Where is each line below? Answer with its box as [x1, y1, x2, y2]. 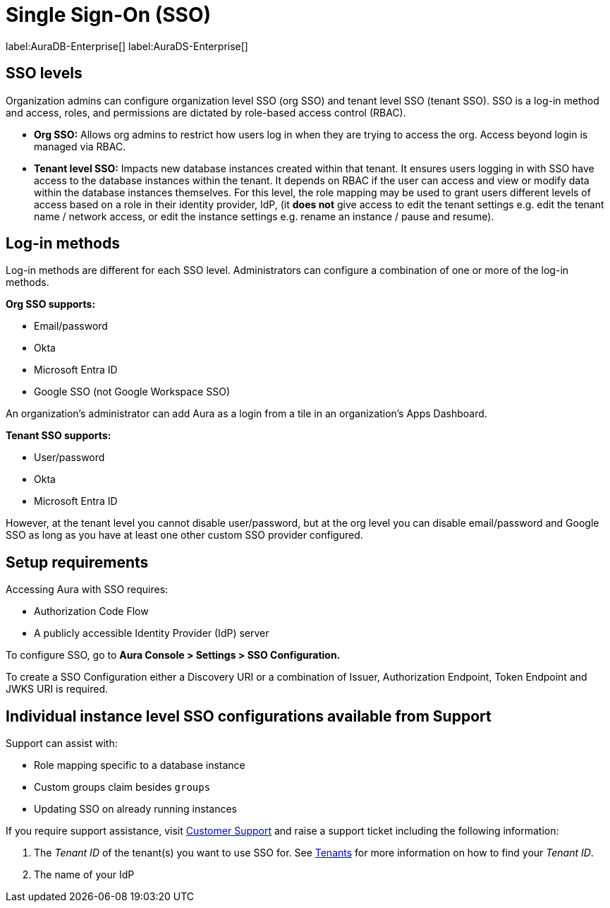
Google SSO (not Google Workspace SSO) [34, 386, 231, 398]
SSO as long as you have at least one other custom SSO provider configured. [6, 529, 363, 542]
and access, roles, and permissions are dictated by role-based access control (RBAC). [6, 106, 406, 119]
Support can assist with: [6, 737, 118, 750]
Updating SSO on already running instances [34, 803, 237, 816]
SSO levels [6, 64, 83, 83]
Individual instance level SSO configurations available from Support [6, 707, 492, 725]
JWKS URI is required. [6, 683, 109, 695]
